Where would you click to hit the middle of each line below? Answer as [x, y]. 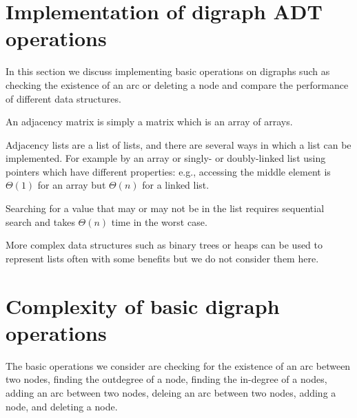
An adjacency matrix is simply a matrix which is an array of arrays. [149, 122]
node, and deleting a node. [62, 406]
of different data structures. [63, 98]
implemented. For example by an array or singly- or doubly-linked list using [166, 158]
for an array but [72, 185]
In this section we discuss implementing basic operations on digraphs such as [168, 71]
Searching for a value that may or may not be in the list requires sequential [165, 208]
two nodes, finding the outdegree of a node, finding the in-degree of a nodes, [166, 379]
